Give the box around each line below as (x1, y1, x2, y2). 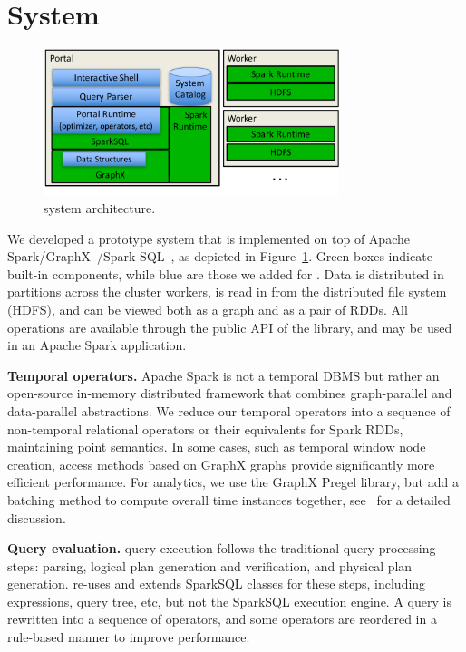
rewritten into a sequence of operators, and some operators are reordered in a (7, 609, 437, 628)
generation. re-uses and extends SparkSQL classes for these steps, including (7, 574, 426, 593)
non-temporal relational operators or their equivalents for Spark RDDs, (7, 419, 403, 438)
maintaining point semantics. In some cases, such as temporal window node (7, 437, 426, 456)
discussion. (7, 508, 66, 527)
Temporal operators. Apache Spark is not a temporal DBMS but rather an (7, 365, 440, 384)
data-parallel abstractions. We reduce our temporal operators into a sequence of (7, 401, 451, 420)
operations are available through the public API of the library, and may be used (7, 317, 452, 336)
